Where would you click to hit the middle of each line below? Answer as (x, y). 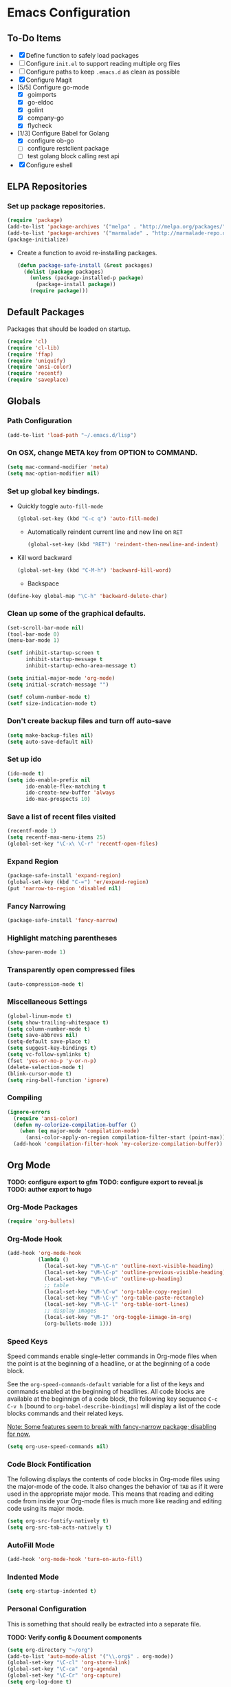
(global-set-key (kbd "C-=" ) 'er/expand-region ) (78, 882)
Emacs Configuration (69, 13)
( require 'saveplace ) (38, 380)
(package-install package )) (76, 284)
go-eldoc (40, 103)
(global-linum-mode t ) (40, 1016)
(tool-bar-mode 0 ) (33, 634)
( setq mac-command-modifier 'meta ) (58, 467)
